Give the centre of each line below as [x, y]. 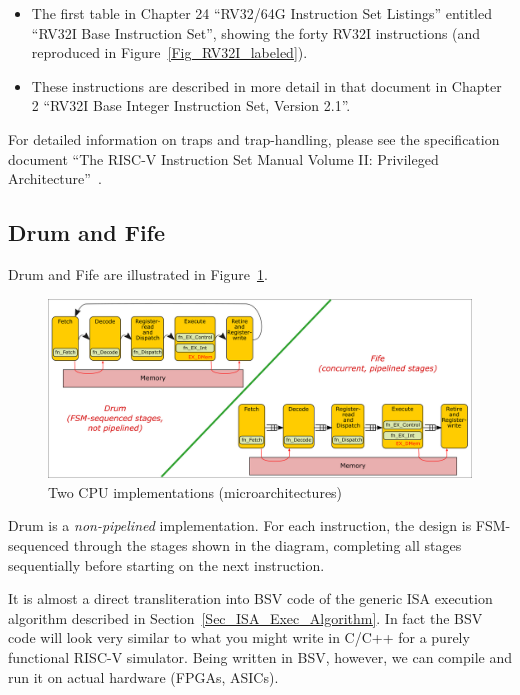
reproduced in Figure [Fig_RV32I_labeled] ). [169, 52]
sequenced [39, 545]
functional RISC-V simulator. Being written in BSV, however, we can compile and [260, 657]
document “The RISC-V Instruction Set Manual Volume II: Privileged [223, 158]
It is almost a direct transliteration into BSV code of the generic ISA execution [250, 598]
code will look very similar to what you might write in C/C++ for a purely [239, 637]
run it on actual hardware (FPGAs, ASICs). [143, 676]
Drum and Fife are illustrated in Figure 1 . [138, 273]
